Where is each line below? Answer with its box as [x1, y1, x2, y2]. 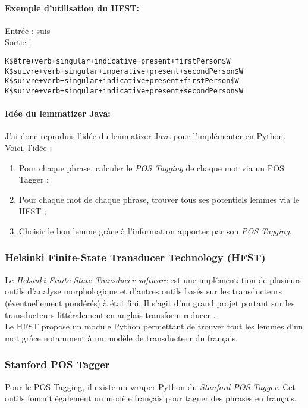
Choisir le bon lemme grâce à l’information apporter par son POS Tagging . [18, 224, 292, 237]
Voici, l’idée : [5, 142, 52, 153]
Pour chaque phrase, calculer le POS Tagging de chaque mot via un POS [18, 161, 284, 174]
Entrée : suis [5, 24, 51, 36]
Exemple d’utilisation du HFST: [5, 1, 139, 14]
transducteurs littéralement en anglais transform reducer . [5, 308, 216, 321]
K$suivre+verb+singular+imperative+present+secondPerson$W [5, 67, 243, 76]
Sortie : [5, 36, 32, 48]
